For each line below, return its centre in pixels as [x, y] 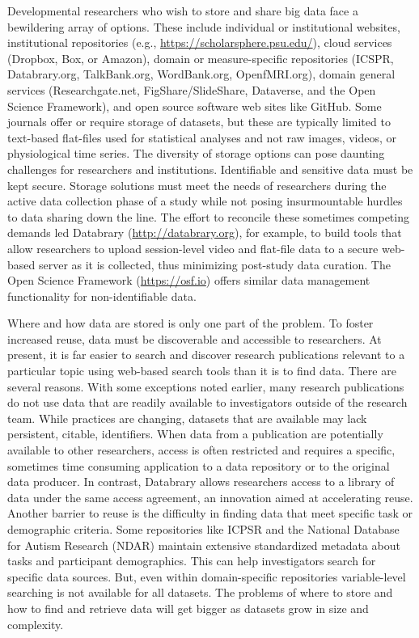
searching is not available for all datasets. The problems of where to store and [200, 592]
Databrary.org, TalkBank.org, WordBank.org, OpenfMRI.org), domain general [201, 74]
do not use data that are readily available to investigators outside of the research [207, 402]
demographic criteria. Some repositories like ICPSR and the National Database [203, 529]
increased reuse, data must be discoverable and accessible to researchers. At [195, 338]
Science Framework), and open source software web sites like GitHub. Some [195, 106]
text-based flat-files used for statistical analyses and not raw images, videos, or [202, 137]
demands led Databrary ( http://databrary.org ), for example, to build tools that [205, 232]
